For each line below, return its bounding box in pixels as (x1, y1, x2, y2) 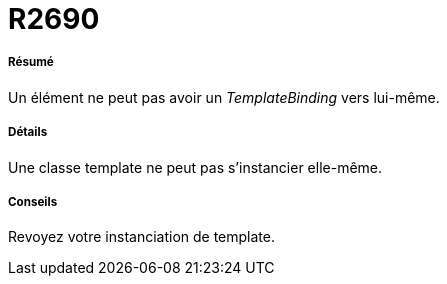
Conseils (8, 194, 58, 209)
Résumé (8, 55, 54, 70)
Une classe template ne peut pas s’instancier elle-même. (8, 158, 383, 176)
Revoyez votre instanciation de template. (8, 228, 275, 246)
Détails (8, 125, 48, 140)
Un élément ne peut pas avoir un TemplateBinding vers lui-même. (8, 88, 440, 106)
